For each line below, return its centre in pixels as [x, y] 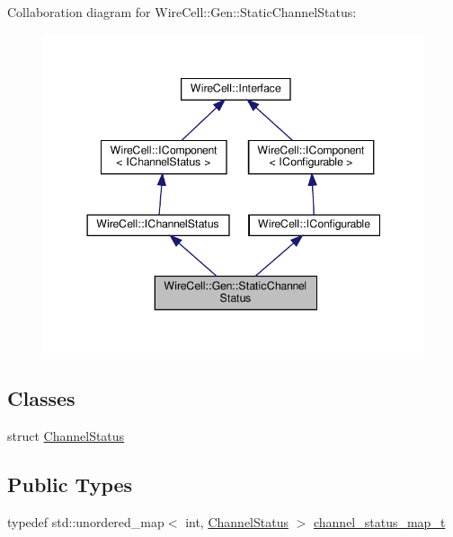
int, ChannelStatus [237, 521]
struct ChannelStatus [66, 436]
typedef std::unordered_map [86, 521]
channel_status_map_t [379, 521]
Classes [41, 398]
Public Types [70, 484]
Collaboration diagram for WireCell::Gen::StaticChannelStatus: [182, 12]
